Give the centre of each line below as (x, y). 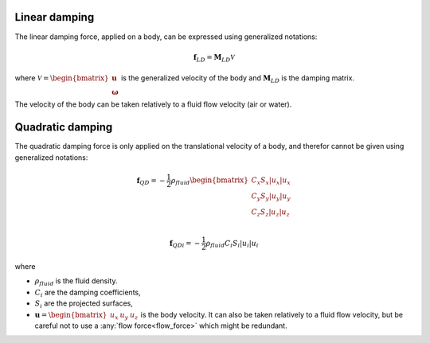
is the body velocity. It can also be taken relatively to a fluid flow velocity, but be (272, 314)
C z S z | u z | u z (270, 212)
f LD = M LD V (214, 58)
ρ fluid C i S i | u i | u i (232, 244)
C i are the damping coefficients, (88, 293)
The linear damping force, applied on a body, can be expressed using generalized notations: (166, 37)
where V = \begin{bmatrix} (62, 78)
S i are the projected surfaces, (84, 304)
